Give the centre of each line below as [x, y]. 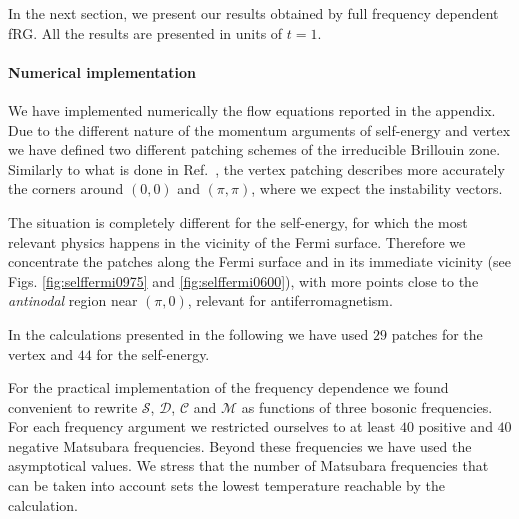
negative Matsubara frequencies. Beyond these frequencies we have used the [240, 445]
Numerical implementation [102, 71]
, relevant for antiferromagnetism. [290, 300]
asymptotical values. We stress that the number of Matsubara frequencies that [248, 465]
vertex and [40, 353]
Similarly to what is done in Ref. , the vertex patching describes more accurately [256, 168]
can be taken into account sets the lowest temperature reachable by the [227, 485]
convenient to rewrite [73, 406]
